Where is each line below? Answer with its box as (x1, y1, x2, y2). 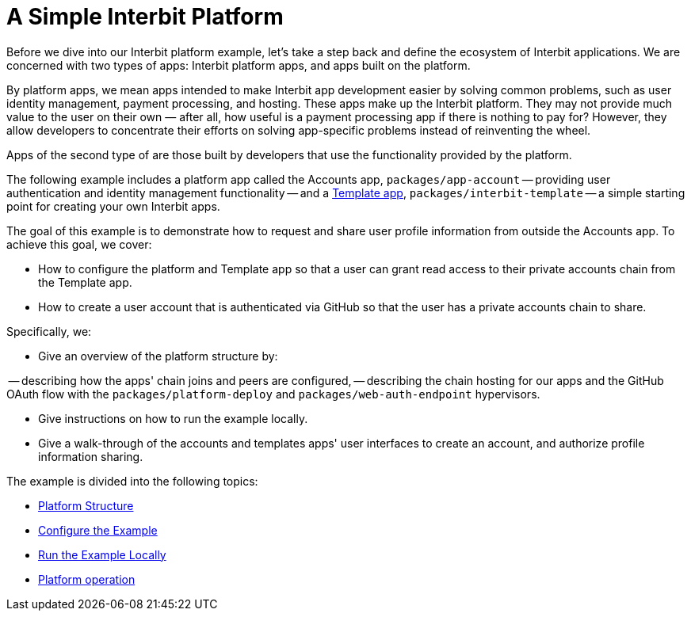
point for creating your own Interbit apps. (6, 199, 220, 213)
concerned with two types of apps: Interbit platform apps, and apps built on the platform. (6, 58, 471, 72)
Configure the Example (38, 523, 158, 537)
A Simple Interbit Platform (6, 3, 284, 30)
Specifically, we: (6, 324, 92, 338)
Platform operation (38, 572, 136, 586)
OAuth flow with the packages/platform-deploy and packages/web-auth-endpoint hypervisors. (6, 387, 540, 401)
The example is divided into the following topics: (6, 474, 258, 488)
